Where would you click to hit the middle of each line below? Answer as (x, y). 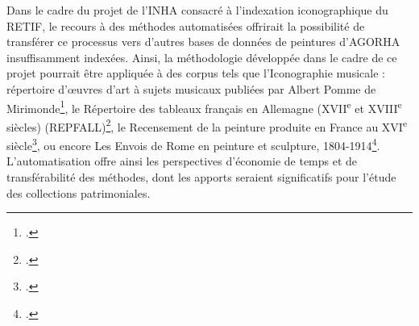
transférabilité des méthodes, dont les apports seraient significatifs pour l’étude (201, 176)
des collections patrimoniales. (79, 192)
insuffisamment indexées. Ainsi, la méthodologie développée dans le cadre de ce (202, 57)
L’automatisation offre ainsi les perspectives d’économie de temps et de (182, 161)
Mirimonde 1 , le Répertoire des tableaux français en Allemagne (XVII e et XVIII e (204, 107)
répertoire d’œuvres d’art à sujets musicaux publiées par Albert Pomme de (191, 88)
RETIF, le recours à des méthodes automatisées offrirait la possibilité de (186, 25)
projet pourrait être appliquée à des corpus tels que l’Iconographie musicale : (196, 73)
